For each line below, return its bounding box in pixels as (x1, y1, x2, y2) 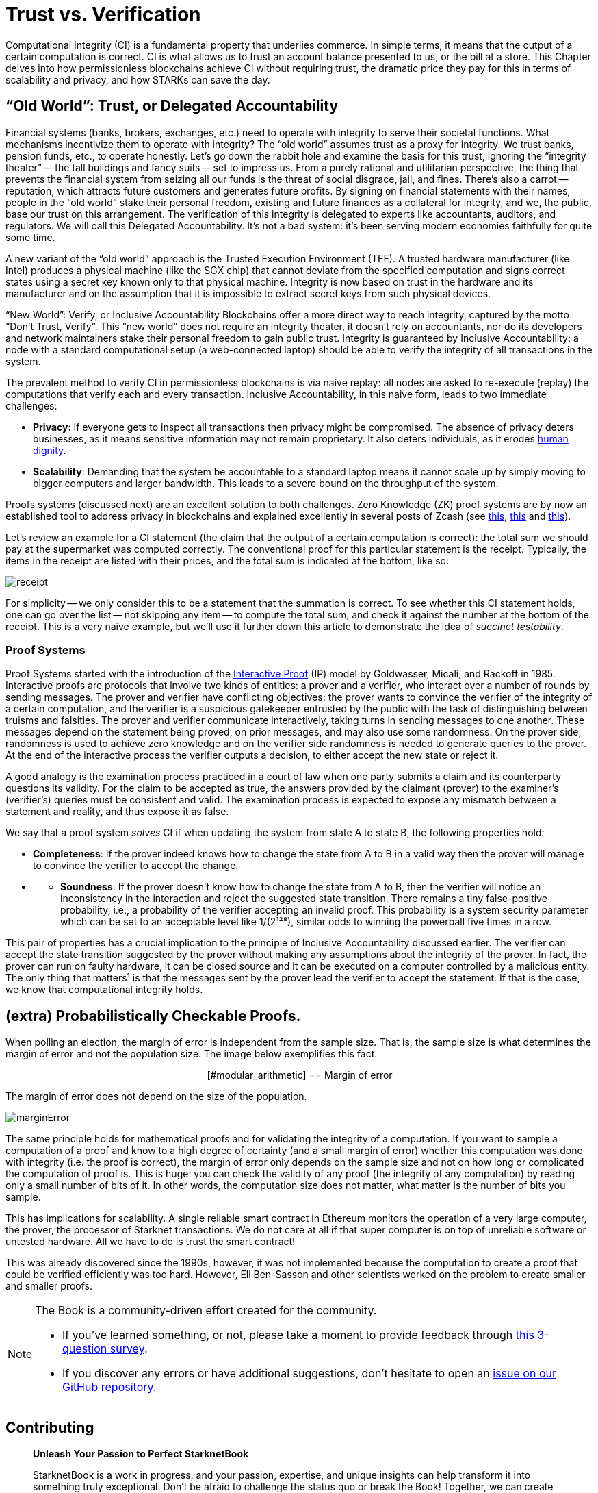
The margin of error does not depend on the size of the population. (5, 1090, 307, 1103)
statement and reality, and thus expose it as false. (5, 805, 229, 818)
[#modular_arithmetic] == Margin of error (207, 1069, 393, 1081)
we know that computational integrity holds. (5, 983, 203, 996)
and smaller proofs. (5, 1280, 92, 1292)
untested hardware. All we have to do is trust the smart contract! (5, 1235, 296, 1248)
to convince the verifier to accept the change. (33, 860, 239, 872)
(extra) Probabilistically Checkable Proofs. (5, 1007, 301, 1025)
